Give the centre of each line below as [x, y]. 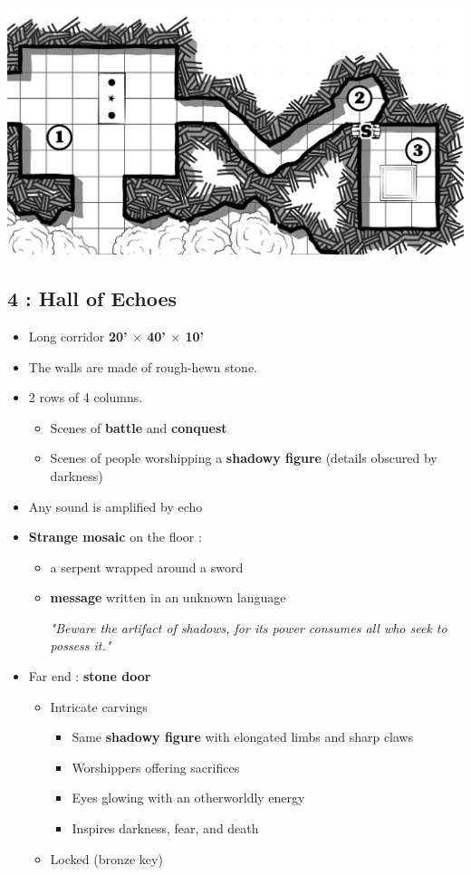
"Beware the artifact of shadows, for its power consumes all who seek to [249, 627]
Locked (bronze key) [106, 858]
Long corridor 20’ [78, 336]
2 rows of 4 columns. [86, 397]
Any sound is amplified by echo [115, 506]
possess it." [81, 645]
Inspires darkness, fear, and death [165, 828]
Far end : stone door [90, 676]
